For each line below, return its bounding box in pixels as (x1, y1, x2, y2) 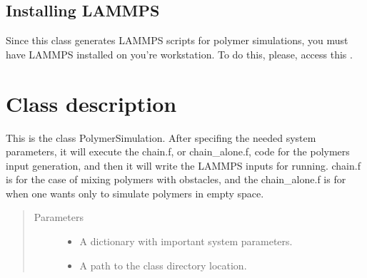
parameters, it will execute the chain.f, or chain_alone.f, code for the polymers (6, 144, 350, 159)
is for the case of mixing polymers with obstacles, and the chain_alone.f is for (6, 172, 346, 187)
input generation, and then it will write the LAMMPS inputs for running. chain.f (6, 158, 361, 173)
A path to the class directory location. (79, 257, 247, 272)
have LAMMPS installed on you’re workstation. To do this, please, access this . (6, 46, 353, 61)
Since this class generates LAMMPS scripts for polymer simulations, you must (6, 33, 348, 48)
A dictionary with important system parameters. (79, 234, 293, 249)
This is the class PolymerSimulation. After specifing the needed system (6, 130, 316, 145)
